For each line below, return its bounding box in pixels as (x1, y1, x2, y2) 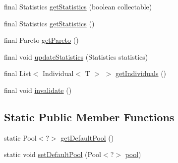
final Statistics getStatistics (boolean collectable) (4, 1, 152, 11)
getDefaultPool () (60, 132, 114, 143)
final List (4, 68, 31, 79)
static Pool (4, 132, 37, 143)
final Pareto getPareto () (4, 35, 79, 45)
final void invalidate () (4, 84, 72, 95)
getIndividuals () (116, 68, 167, 79)
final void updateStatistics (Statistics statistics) (4, 51, 148, 62)
